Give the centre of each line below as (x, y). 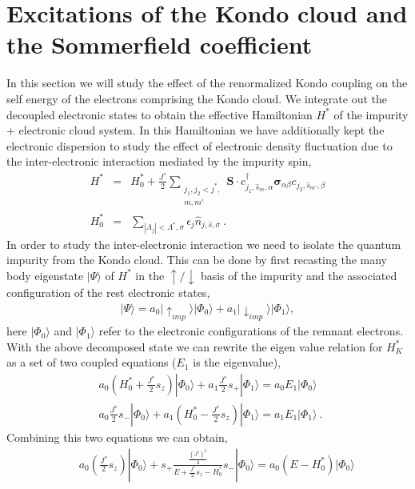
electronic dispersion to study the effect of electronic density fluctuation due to (200, 145)
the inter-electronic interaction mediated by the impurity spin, (159, 161)
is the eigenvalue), (237, 362)
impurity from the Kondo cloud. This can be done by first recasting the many (197, 260)
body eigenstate (45, 275)
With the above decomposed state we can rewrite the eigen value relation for (195, 346)
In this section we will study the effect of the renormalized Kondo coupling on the (207, 83)
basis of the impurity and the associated (299, 275)
